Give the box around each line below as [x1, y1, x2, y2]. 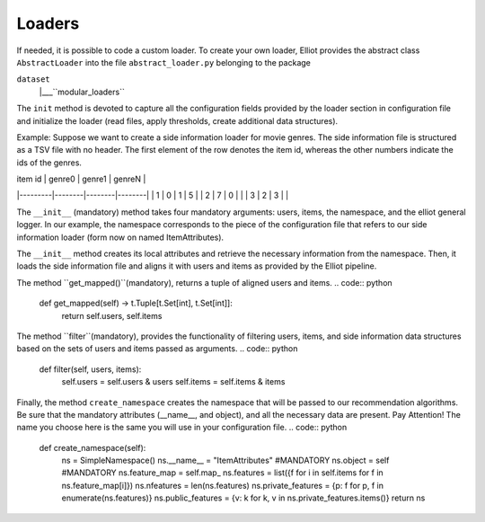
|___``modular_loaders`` [39, 86, 125, 97]
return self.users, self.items [61, 310, 163, 321]
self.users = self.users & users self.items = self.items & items [61, 376, 286, 387]
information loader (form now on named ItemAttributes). [16, 232, 225, 243]
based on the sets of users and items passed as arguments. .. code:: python [16, 343, 298, 354]
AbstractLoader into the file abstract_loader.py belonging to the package [16, 57, 312, 67]
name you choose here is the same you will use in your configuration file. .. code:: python [16, 422, 348, 433]
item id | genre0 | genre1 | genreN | [16, 173, 146, 184]
